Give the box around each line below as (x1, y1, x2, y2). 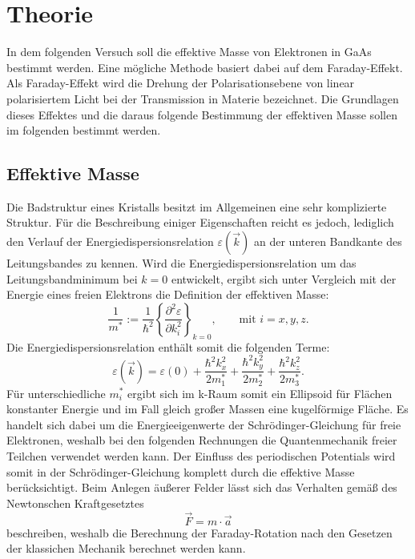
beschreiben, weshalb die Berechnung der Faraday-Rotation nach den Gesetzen (6, 524, 393, 541)
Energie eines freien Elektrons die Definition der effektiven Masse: (6, 286, 329, 303)
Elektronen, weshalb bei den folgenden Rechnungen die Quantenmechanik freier (6, 432, 397, 448)
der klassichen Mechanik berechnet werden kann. (6, 540, 246, 557)
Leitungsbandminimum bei (6, 270, 138, 287)
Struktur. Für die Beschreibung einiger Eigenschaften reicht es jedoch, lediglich (6, 214, 394, 231)
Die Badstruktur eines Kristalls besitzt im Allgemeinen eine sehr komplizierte (6, 198, 387, 215)
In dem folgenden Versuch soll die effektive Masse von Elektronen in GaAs (6, 43, 372, 60)
